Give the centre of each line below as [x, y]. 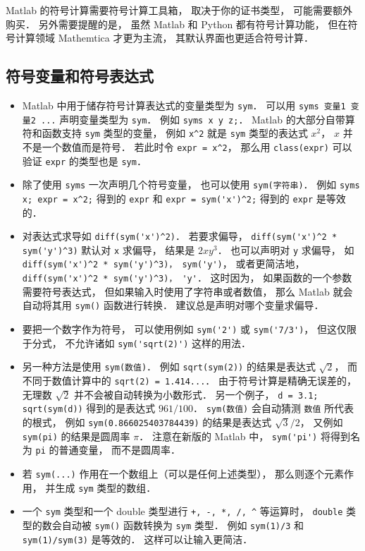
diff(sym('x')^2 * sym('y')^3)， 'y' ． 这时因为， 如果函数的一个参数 [187, 278]
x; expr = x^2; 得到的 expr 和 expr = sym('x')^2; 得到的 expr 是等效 [184, 198]
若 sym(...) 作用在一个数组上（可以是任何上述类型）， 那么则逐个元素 [183, 473]
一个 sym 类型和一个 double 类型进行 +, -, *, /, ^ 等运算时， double [182, 511]
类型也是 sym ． [112, 161]
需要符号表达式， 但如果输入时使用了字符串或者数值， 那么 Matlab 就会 [187, 291]
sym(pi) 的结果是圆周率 [76, 436]
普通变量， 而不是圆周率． [120, 450]
